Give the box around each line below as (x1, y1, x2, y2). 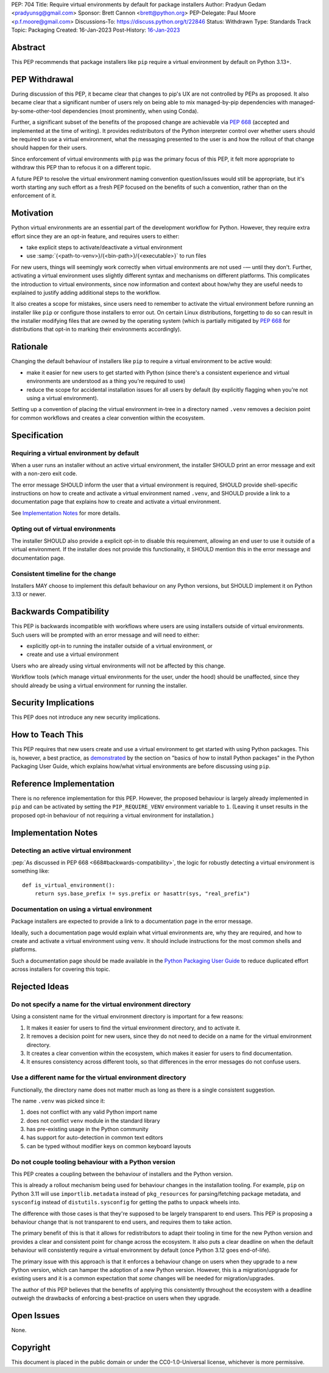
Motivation (11, 208, 54, 219)
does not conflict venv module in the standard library (26, 1117, 161, 1124)
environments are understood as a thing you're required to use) (26, 378, 186, 385)
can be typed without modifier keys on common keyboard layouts (26, 1142, 191, 1149)
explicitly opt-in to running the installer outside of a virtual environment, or (26, 642, 213, 649)
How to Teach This (11, 730, 83, 740)
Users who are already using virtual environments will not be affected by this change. (11, 662, 225, 669)
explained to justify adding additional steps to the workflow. (11, 289, 161, 296)
